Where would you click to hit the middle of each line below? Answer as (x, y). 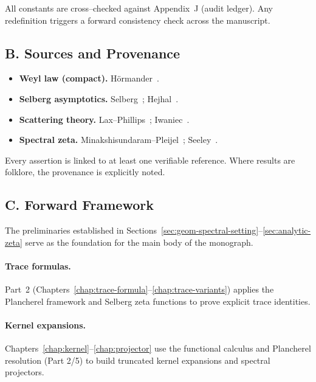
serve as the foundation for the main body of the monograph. (139, 242)
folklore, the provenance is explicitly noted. (85, 172)
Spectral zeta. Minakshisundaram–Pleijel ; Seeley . (118, 140)
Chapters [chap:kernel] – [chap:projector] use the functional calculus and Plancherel (158, 348)
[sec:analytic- (287, 230)
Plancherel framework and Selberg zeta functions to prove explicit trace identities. (158, 301)
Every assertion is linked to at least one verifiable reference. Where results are (150, 160)
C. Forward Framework (79, 205)
